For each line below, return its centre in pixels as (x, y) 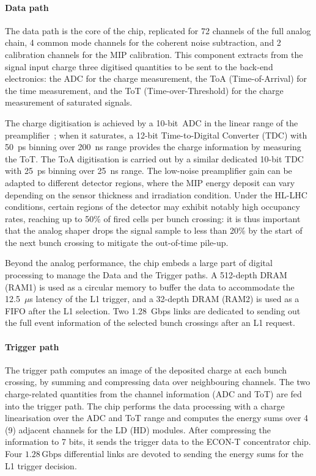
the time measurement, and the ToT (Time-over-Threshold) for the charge (144, 90)
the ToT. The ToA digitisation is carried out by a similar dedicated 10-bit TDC (154, 158)
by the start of (275, 230)
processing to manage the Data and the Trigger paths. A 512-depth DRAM (146, 275)
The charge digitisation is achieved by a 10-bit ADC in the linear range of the (152, 122)
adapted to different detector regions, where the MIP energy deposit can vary (150, 182)
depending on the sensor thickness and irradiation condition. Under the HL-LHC (156, 194)
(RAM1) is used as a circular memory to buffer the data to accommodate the (150, 287)
